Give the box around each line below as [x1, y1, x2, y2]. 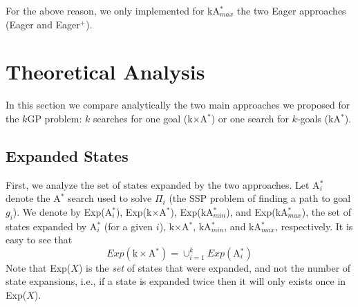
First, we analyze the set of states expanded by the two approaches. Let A [6, 177, 320, 192]
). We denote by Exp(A [12, 204, 113, 218]
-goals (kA [296, 111, 341, 125]
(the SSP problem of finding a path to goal [169, 191, 351, 205]
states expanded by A [6, 218, 97, 233]
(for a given [104, 218, 153, 233]
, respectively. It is [275, 218, 353, 233]
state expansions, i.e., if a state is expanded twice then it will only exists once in [6, 274, 346, 288]
